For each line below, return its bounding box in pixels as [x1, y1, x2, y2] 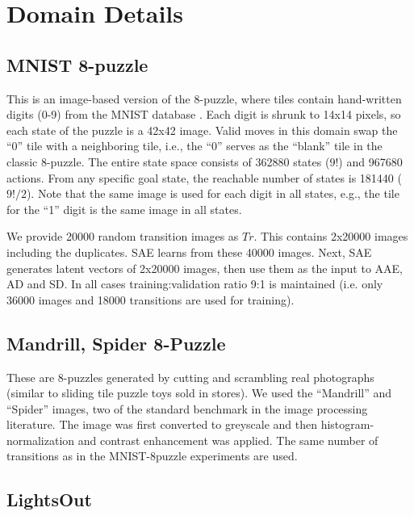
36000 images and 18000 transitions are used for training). [6, 291, 295, 308]
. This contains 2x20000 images [253, 228, 408, 245]
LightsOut [6, 487, 92, 512]
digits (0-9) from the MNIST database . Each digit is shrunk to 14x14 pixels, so [6, 106, 401, 123]
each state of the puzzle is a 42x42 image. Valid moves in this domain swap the [6, 121, 398, 138]
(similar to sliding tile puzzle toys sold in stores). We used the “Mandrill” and [6, 384, 392, 401]
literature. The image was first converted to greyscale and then [6, 416, 317, 433]
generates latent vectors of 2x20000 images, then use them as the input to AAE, [6, 259, 403, 276]
